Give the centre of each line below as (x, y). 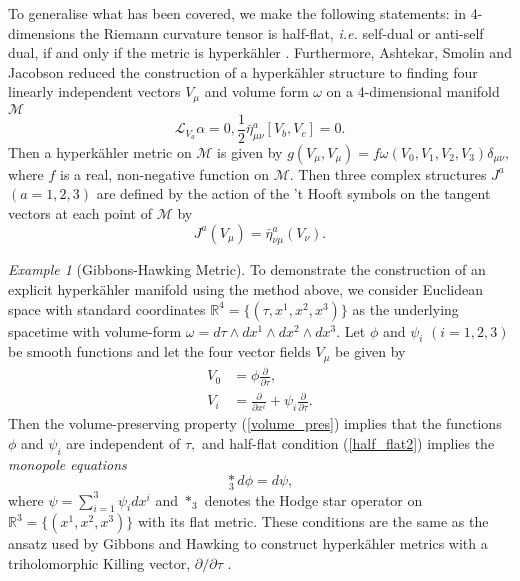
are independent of (123, 443)
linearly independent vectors (94, 91)
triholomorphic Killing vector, (99, 563)
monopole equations (67, 463)
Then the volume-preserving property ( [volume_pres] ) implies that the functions (255, 423)
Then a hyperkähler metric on (100, 151)
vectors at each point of (80, 213)
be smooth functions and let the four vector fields (159, 351)
